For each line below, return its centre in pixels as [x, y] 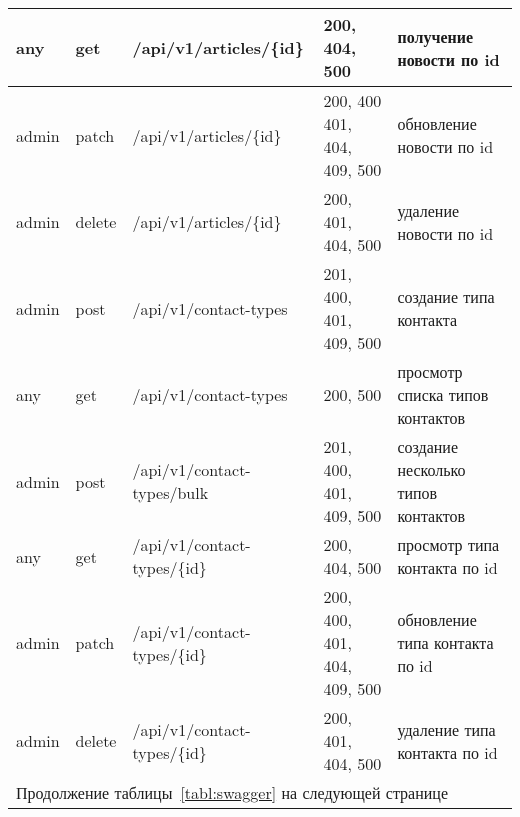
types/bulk [170, 492]
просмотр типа [448, 544]
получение [435, 36]
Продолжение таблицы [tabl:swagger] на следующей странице [232, 792]
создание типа [446, 296]
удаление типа [446, 729]
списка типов [443, 394]
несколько [431, 469]
